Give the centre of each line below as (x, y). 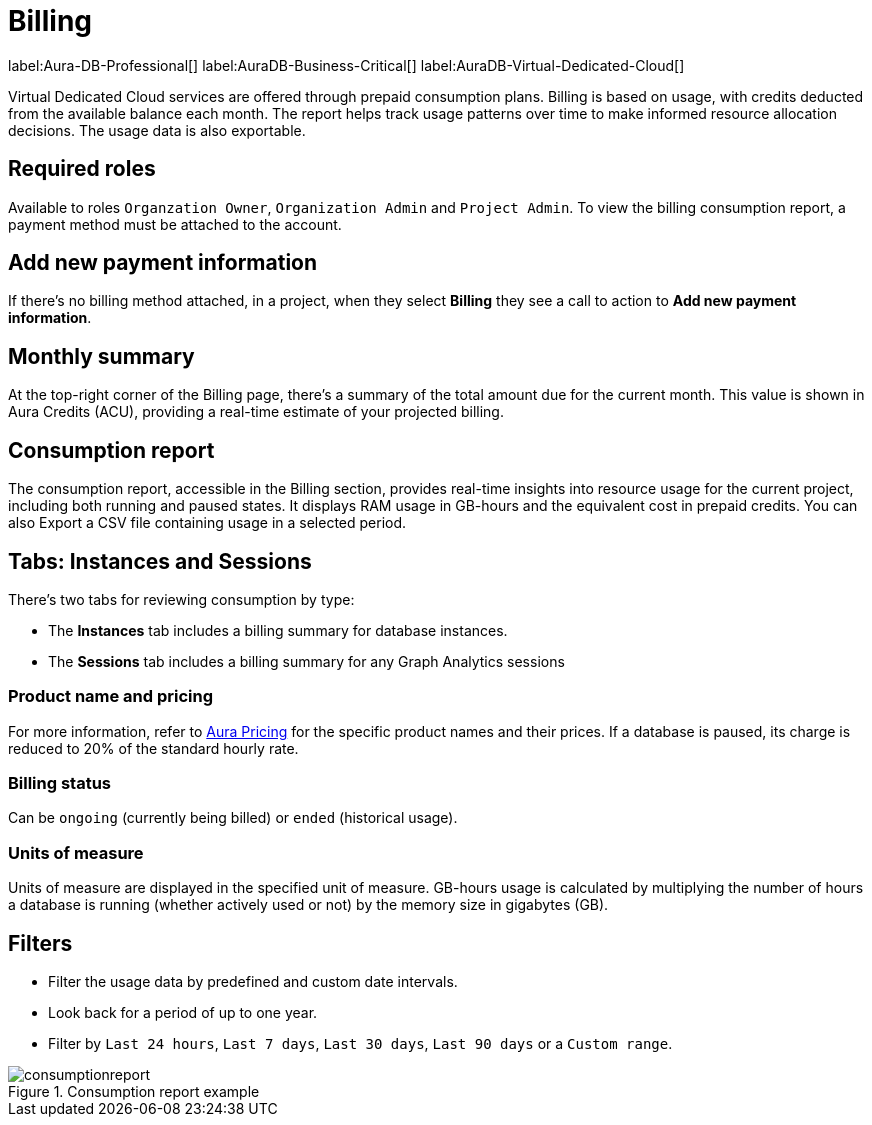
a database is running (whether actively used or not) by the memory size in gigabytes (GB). (308, 905)
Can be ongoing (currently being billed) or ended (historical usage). (233, 818)
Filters (40, 943)
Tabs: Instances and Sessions (160, 561)
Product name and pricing (111, 696)
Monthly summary (101, 356)
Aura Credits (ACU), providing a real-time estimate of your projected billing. (256, 412)
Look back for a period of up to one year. (183, 1013)
